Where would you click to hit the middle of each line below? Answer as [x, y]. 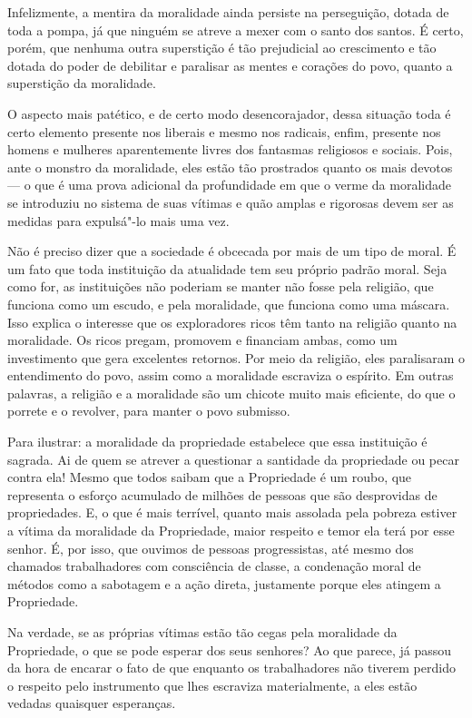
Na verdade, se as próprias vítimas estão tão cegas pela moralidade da [202, 632]
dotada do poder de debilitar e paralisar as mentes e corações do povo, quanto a [230, 65]
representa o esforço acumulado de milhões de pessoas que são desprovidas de [222, 494]
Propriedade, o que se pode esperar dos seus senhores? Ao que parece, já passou [230, 649]
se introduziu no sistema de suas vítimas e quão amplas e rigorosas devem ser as [231, 202]
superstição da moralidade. [82, 83]
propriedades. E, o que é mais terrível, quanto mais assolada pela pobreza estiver [232, 512]
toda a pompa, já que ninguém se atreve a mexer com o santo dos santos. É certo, [236, 30]
